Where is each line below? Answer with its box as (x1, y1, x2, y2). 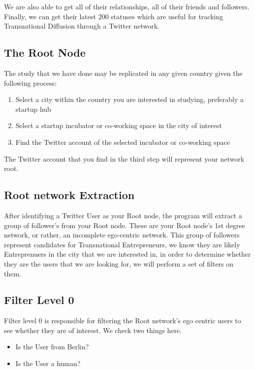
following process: (4, 77, 57, 88)
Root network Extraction (4, 187, 135, 202)
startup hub (15, 103, 51, 114)
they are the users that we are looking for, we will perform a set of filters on (4, 258, 234, 269)
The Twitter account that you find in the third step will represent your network (4, 153, 245, 164)
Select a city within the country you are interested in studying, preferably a (15, 94, 244, 104)
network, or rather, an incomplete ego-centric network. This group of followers (4, 230, 240, 240)
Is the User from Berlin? (15, 341, 89, 352)
